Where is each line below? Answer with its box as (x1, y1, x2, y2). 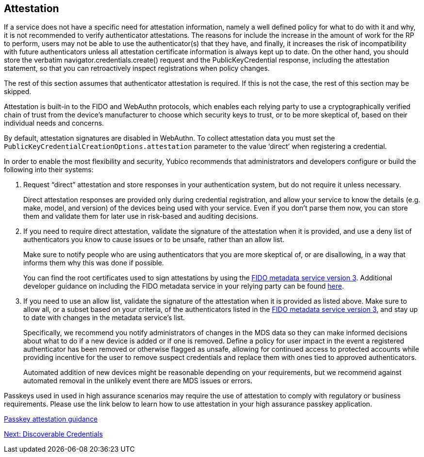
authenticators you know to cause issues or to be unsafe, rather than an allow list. (23, 235, 285, 244)
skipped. (4, 87, 32, 96)
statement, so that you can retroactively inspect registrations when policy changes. (4, 64, 270, 73)
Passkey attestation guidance (4, 415, 98, 424)
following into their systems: (4, 165, 94, 174)
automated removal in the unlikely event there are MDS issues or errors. (23, 376, 253, 385)
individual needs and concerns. (4, 119, 104, 128)
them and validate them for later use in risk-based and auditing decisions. (23, 212, 259, 221)
